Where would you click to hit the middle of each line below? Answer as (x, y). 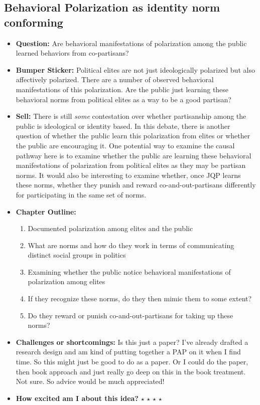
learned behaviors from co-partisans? (72, 53)
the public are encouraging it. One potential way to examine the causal (125, 145)
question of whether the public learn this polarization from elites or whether (133, 136)
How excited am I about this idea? (77, 398)
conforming (34, 22)
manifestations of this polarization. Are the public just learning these (122, 89)
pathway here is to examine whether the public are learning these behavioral (134, 155)
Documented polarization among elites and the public (110, 228)
